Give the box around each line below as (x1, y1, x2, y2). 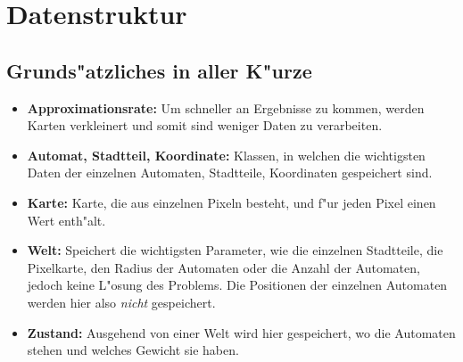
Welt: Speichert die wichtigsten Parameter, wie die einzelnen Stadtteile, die (27, 241, 443, 259)
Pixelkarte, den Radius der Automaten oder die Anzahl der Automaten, (27, 258, 420, 276)
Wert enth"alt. (27, 210, 106, 229)
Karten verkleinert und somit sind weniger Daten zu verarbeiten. (27, 116, 383, 135)
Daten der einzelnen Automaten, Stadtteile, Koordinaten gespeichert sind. (27, 163, 433, 182)
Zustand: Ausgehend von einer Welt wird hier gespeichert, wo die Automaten (27, 323, 456, 341)
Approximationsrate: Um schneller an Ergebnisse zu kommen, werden (27, 98, 425, 117)
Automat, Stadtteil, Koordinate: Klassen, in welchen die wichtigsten (27, 145, 426, 164)
